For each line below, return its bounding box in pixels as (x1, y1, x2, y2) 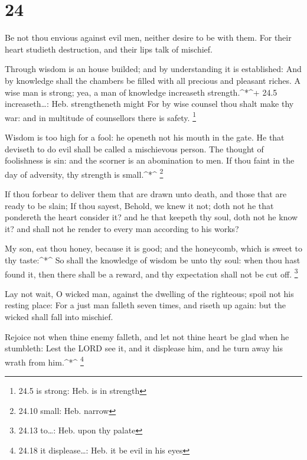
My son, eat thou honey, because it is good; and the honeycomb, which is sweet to (5, 242, 302, 255)
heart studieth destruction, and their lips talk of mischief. (5, 43, 213, 55)
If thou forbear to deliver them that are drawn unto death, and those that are (5, 187, 287, 200)
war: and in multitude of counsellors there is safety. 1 (5, 109, 196, 123)
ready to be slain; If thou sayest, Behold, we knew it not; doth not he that (5, 199, 274, 211)
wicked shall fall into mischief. (5, 310, 113, 322)
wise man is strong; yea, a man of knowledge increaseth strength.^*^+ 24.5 (5, 86, 277, 98)
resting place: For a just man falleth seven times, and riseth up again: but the (5, 299, 286, 311)
